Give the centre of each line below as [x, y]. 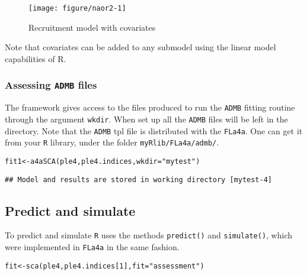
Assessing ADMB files [51, 85]
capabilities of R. [36, 58]
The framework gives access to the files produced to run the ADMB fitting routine [150, 107]
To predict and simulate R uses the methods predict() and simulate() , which [149, 235]
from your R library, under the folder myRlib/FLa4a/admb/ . [112, 142]
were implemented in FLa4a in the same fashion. [92, 247]
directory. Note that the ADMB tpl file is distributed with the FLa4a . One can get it [154, 130]
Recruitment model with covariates [92, 27]
